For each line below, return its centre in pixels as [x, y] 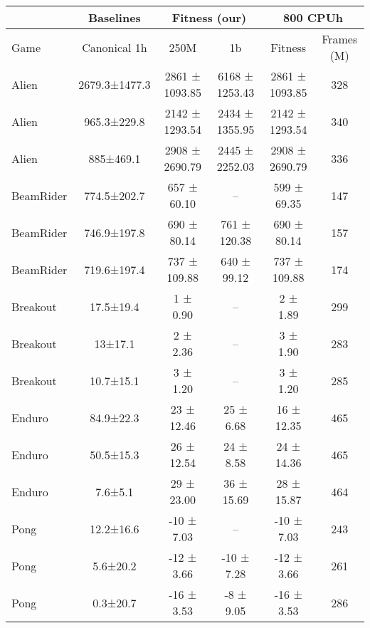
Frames [340, 39]
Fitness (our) [209, 17]
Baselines [115, 17]
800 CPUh [313, 17]
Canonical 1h [115, 47]
